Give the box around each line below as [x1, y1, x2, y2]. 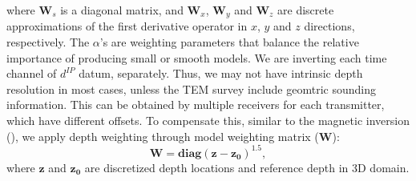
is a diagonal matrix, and [60, 2, 184, 18]
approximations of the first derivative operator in [6, 18, 248, 34]
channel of [6, 65, 57, 82]
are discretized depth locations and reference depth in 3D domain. [84, 159, 410, 175]
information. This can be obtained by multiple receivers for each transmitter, [6, 96, 385, 113]
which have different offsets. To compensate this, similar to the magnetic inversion [6, 112, 410, 129]
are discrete [277, 2, 334, 18]
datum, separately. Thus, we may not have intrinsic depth [79, 65, 363, 82]
